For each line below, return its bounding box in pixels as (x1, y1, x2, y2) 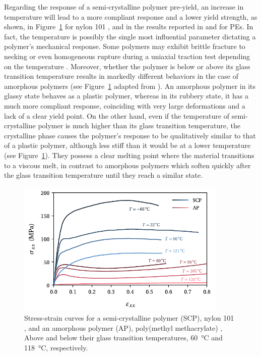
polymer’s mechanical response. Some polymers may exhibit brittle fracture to (4, 41, 245, 52)
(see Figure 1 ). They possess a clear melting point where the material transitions (4, 149, 254, 160)
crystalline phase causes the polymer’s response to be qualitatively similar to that (4, 130, 256, 140)
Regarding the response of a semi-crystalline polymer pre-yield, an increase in (4, 2, 244, 12)
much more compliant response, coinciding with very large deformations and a (4, 100, 245, 111)
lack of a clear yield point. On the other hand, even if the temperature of (4, 110, 230, 121)
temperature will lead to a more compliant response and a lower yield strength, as (4, 11, 257, 22)
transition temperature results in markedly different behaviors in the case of (4, 71, 238, 81)
